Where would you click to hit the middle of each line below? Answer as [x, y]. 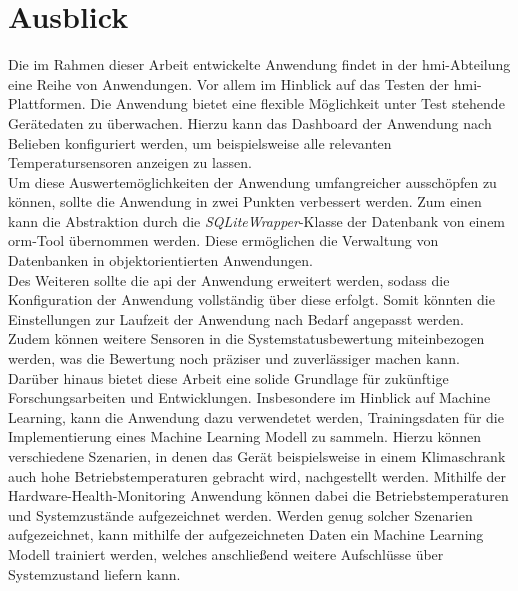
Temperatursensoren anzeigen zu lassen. [130, 162]
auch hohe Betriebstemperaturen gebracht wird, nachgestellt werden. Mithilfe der [257, 475]
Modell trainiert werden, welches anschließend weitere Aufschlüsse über [226, 553]
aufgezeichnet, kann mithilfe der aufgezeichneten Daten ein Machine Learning [246, 534]
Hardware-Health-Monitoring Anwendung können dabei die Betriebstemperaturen [258, 495]
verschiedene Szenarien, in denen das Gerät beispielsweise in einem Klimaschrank [257, 456]
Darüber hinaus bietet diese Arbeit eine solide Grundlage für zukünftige [228, 377]
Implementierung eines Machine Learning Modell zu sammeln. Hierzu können [244, 436]
